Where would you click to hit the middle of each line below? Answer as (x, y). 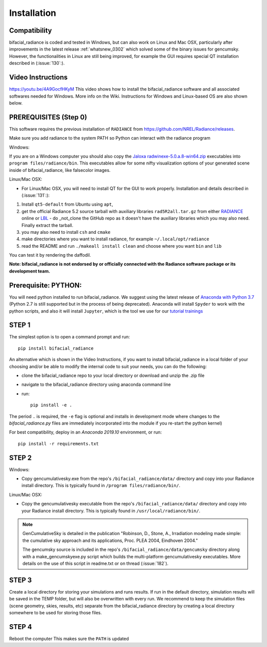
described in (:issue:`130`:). (37, 63)
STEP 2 (21, 458)
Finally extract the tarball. (47, 225)
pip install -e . (51, 405)
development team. (30, 271)
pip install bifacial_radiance (56, 348)
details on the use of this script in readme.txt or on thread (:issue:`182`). (95, 563)
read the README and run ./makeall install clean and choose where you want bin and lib (122, 246)
